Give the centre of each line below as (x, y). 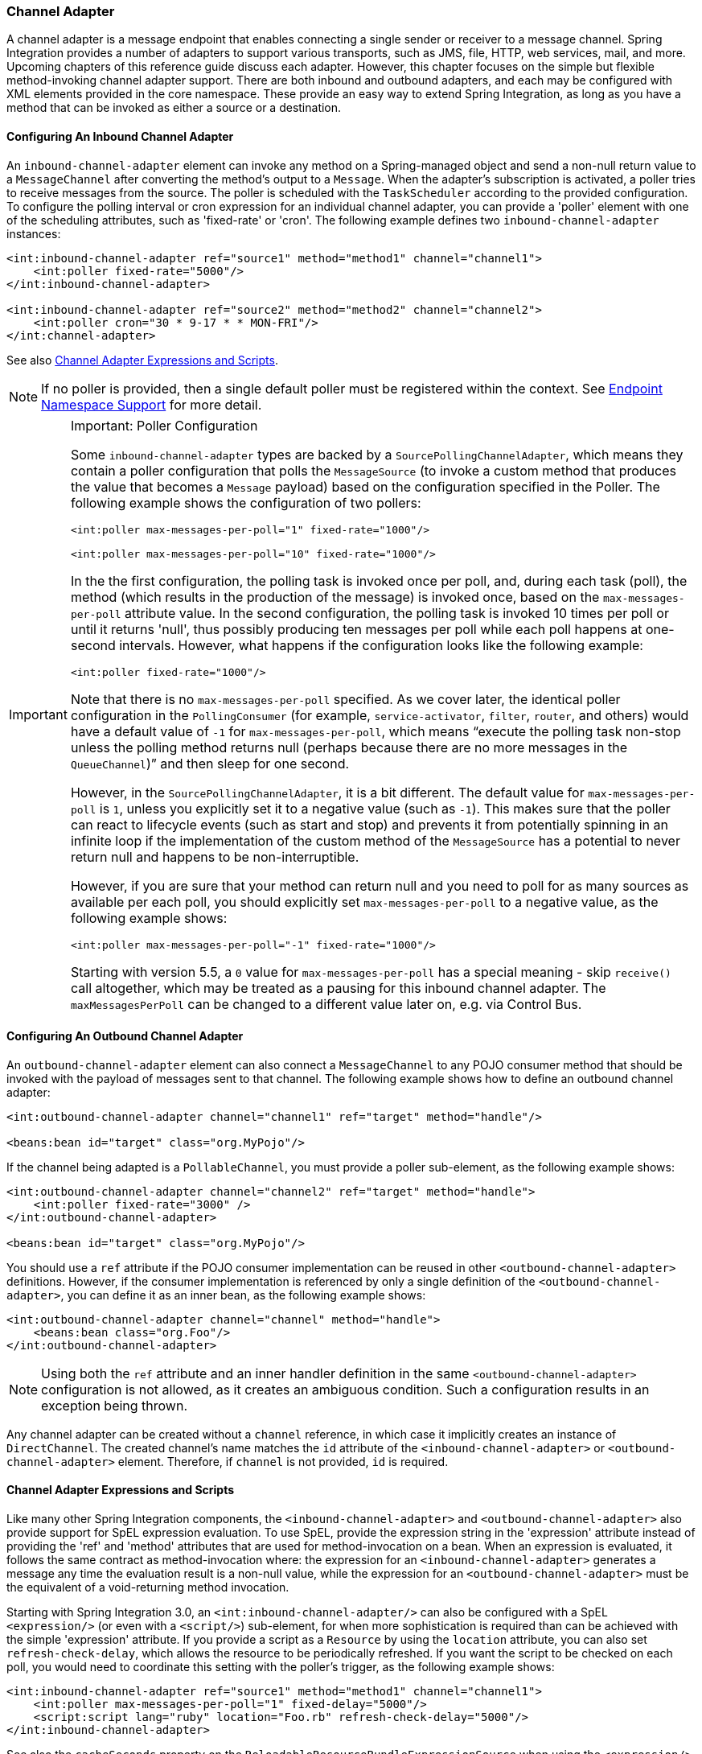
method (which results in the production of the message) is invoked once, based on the (335, 597)
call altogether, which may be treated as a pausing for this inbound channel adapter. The (338, 988)
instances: (34, 233)
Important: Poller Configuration (164, 425)
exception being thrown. (115, 1405)
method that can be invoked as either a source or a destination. (174, 108)
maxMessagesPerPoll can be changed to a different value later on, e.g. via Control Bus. (326, 1004)
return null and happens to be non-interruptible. (215, 856)
